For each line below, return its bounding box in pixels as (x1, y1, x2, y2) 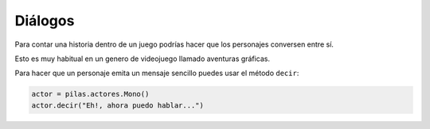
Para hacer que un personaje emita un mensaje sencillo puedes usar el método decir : (14, 68, 299, 78)
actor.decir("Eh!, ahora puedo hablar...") (31, 101, 205, 110)
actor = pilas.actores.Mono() (31, 89, 150, 99)
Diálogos (14, 12, 75, 29)
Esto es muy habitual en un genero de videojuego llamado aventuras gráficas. (14, 54, 271, 63)
